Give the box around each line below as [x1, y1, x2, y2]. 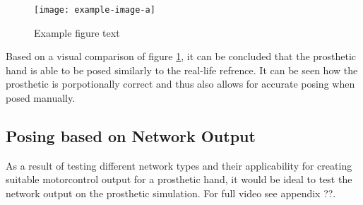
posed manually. [6, 90, 76, 105]
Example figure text [34, 25, 120, 40]
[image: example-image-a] [34, 5, 155, 15]
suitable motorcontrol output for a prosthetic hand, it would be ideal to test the [6, 172, 352, 187]
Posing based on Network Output [6, 125, 256, 147]
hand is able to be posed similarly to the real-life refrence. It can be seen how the [6, 62, 358, 77]
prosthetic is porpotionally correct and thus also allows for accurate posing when [6, 76, 355, 91]
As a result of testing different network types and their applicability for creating [6, 158, 352, 172]
